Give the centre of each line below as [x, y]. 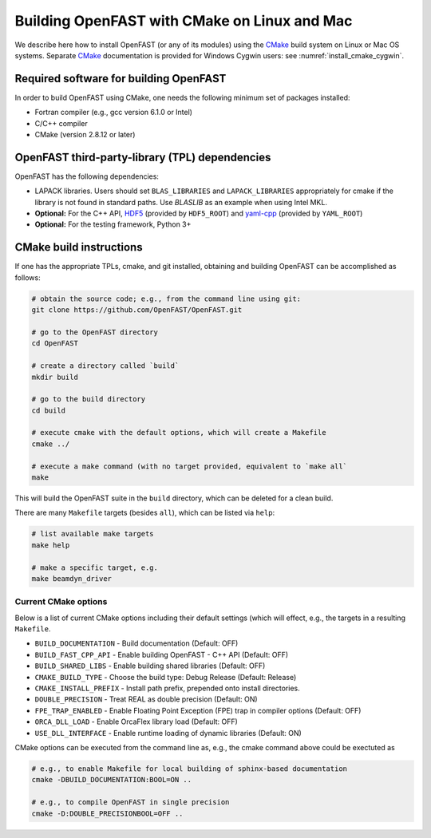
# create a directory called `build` [105, 366]
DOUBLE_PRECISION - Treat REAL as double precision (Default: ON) [146, 699]
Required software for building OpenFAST [121, 79]
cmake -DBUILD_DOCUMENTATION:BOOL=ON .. [111, 780]
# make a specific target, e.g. [95, 567]
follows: [28, 277]
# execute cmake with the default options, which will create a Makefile [179, 433]
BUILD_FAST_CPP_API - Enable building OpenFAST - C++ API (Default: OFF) [162, 654]
